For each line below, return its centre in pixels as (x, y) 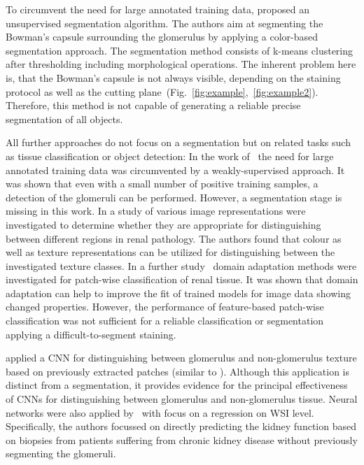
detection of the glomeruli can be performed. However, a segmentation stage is (174, 197)
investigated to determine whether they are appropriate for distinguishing (163, 224)
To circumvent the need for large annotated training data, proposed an (157, 9)
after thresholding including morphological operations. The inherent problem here (181, 64)
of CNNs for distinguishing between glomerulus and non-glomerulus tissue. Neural (182, 399)
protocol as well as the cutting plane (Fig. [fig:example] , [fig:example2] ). (162, 91)
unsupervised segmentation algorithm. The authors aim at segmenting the (164, 23)
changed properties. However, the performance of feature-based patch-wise (165, 307)
